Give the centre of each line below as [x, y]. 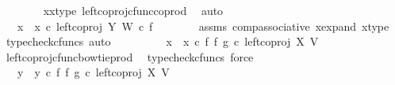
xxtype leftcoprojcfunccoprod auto [133, 10]
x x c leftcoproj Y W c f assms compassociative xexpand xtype [203, 26]
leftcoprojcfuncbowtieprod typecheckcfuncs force [130, 56]
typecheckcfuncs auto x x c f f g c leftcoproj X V [162, 41]
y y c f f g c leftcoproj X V [93, 72]
